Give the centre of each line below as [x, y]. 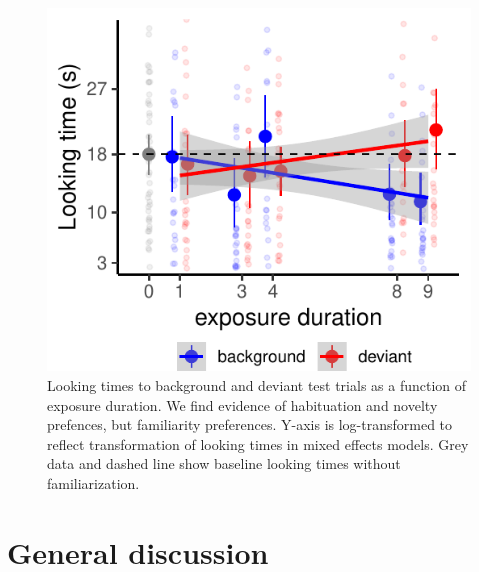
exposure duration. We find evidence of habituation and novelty [242, 404]
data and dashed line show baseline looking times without [224, 463]
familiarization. [93, 482]
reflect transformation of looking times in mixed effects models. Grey [258, 443]
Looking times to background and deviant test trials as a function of [257, 385]
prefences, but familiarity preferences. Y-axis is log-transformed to [250, 424]
